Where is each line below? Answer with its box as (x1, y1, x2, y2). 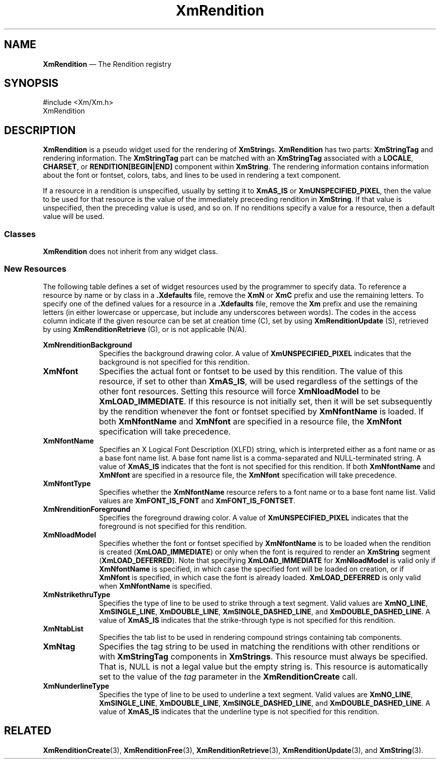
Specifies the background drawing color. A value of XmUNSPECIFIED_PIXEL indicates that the (99, 349, 411, 358)
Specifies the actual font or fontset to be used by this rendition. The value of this (99, 366, 403, 376)
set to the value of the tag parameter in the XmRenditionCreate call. (99, 671, 358, 682)
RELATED (4, 724, 52, 737)
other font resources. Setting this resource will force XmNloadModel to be (99, 386, 381, 396)
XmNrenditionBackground (43, 340, 132, 349)
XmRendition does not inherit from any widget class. (43, 247, 218, 256)
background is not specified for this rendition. (99, 357, 250, 366)
